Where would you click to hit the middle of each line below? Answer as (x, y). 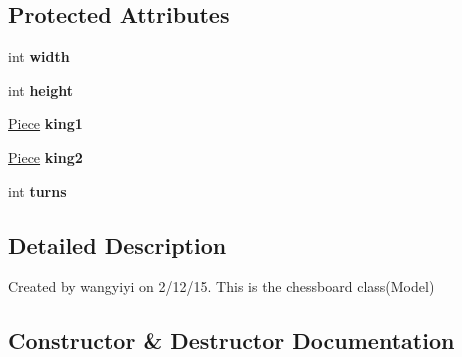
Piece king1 (45, 123)
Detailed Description (117, 244)
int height (41, 89)
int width (39, 56)
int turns (37, 190)
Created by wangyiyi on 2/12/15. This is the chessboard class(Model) (221, 286)
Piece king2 (45, 156)
